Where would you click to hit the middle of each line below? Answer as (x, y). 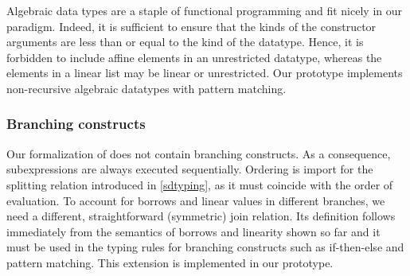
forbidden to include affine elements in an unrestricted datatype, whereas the (194, 57)
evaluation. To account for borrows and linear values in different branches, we (196, 200)
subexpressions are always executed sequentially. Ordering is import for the (190, 169)
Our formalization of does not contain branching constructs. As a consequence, (199, 153)
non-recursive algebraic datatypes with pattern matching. (146, 88)
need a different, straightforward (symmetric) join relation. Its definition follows (201, 216)
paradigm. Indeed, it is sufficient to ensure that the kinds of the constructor (191, 26)
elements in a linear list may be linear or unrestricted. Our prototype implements (205, 73)
